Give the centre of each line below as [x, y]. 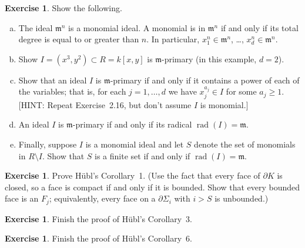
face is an [22, 198]
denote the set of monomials [245, 144]
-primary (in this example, [209, 58]
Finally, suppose [48, 144]
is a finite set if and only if [143, 155]
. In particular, [173, 39]
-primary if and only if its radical [132, 124]
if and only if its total [259, 27]
